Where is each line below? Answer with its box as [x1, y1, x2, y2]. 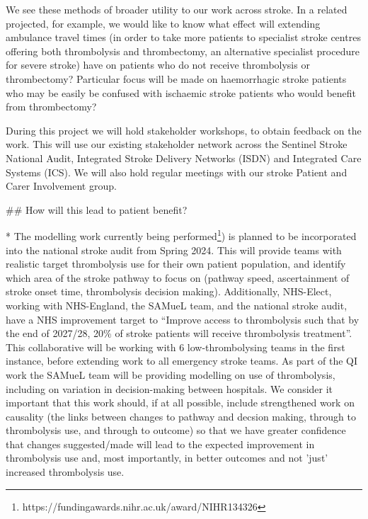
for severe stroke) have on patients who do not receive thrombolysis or [6, 57, 310, 72]
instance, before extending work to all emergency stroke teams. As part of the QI [6, 353, 358, 368]
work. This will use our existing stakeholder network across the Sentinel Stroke [6, 137, 347, 152]
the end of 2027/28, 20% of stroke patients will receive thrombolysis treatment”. [6, 326, 352, 341]
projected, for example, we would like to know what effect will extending [6, 16, 321, 30]
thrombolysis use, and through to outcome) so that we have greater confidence [6, 423, 346, 438]
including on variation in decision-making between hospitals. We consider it [6, 381, 333, 396]
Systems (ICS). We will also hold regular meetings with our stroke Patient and [6, 164, 347, 179]
